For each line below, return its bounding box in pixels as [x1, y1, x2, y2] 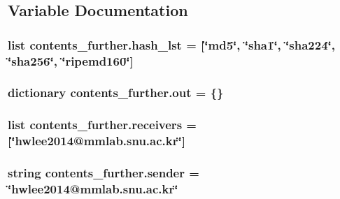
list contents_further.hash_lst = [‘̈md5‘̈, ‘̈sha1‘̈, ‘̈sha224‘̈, [8, 36, 336, 53]
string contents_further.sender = [8, 164, 199, 182]
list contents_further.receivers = [8, 116, 197, 133]
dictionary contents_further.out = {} [8, 84, 224, 101]
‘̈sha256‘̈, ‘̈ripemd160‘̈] [8, 52, 134, 69]
